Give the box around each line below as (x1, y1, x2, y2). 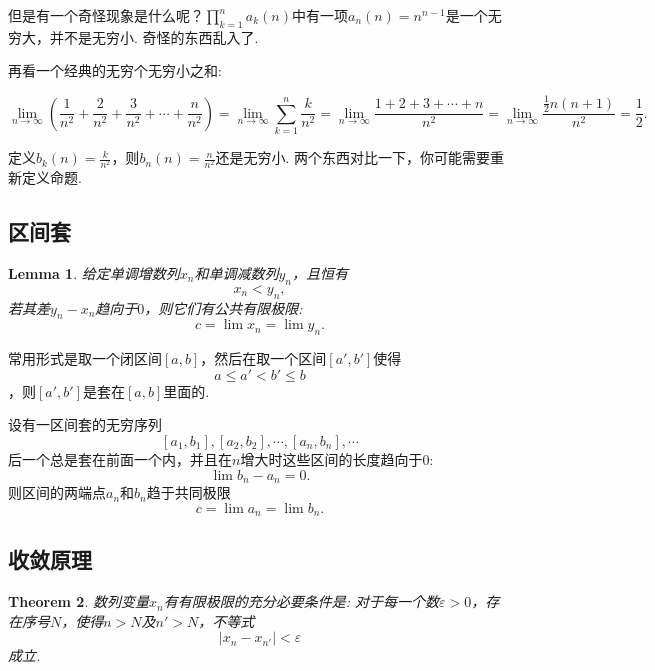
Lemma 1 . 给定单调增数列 (8, 263, 180, 284)
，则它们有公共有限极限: (144, 297, 303, 318)
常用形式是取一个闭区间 (8, 348, 162, 369)
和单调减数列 (194, 263, 279, 284)
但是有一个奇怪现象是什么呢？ (8, 5, 204, 25)
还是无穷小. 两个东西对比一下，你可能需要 (215, 147, 491, 168)
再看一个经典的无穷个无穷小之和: (8, 60, 222, 81)
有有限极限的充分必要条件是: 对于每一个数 (163, 591, 439, 612)
